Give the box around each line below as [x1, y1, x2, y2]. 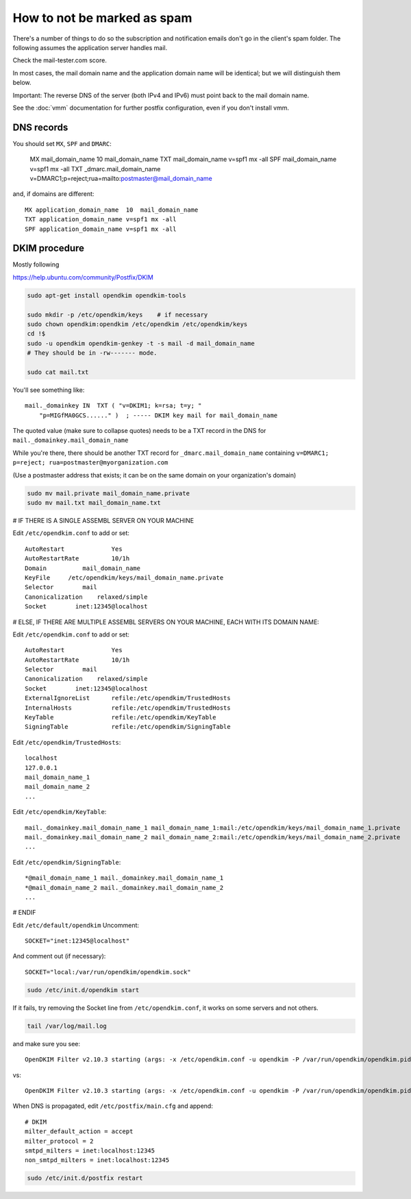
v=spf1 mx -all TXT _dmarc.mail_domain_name [29, 164, 161, 173]
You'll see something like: [12, 386, 85, 394]
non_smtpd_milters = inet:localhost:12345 [25, 1157, 170, 1164]
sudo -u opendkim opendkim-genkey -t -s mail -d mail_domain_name [27, 339, 255, 347]
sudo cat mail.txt [27, 368, 89, 376]
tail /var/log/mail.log [27, 1022, 108, 1030]
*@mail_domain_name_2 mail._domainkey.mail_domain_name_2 [25, 884, 224, 891]
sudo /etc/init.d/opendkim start [27, 986, 140, 993]
